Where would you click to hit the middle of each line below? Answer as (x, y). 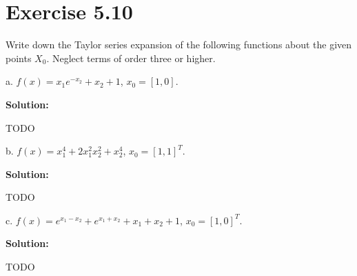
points (19, 58)
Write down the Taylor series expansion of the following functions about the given (179, 45)
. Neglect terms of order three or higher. (131, 58)
